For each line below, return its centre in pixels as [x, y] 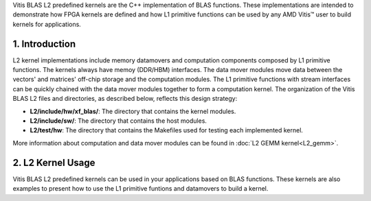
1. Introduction [44, 44]
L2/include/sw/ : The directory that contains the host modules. [119, 121]
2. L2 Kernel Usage [54, 162]
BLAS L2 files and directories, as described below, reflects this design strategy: [125, 99]
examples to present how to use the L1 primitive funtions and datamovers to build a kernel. [140, 189]
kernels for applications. [47, 24]
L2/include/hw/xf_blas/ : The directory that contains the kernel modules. [133, 111]
